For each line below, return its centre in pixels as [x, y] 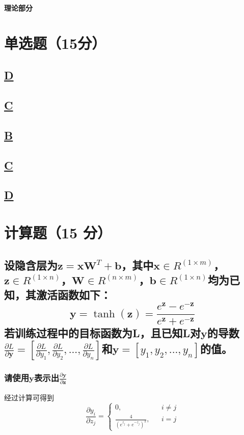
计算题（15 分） [58, 233]
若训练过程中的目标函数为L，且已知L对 [103, 333]
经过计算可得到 [29, 397]
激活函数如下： [73, 295]
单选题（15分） [55, 43]
